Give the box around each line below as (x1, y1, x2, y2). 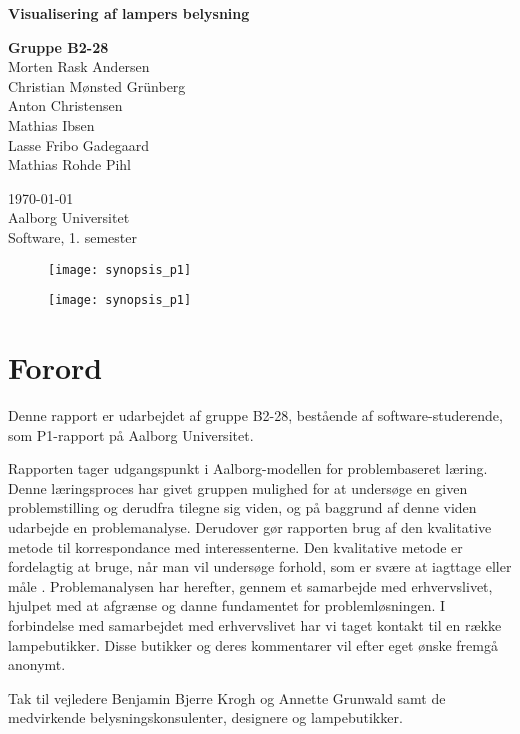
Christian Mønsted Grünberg (8, 75, 186, 96)
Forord (8, 347, 103, 388)
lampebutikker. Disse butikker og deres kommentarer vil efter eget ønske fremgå (8, 634, 498, 655)
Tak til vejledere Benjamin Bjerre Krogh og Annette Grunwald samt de (8, 687, 446, 708)
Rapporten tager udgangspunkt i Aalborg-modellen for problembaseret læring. (8, 458, 488, 479)
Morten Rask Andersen (8, 56, 150, 77)
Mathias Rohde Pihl (8, 154, 131, 175)
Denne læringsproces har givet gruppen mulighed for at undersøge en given (8, 477, 468, 498)
